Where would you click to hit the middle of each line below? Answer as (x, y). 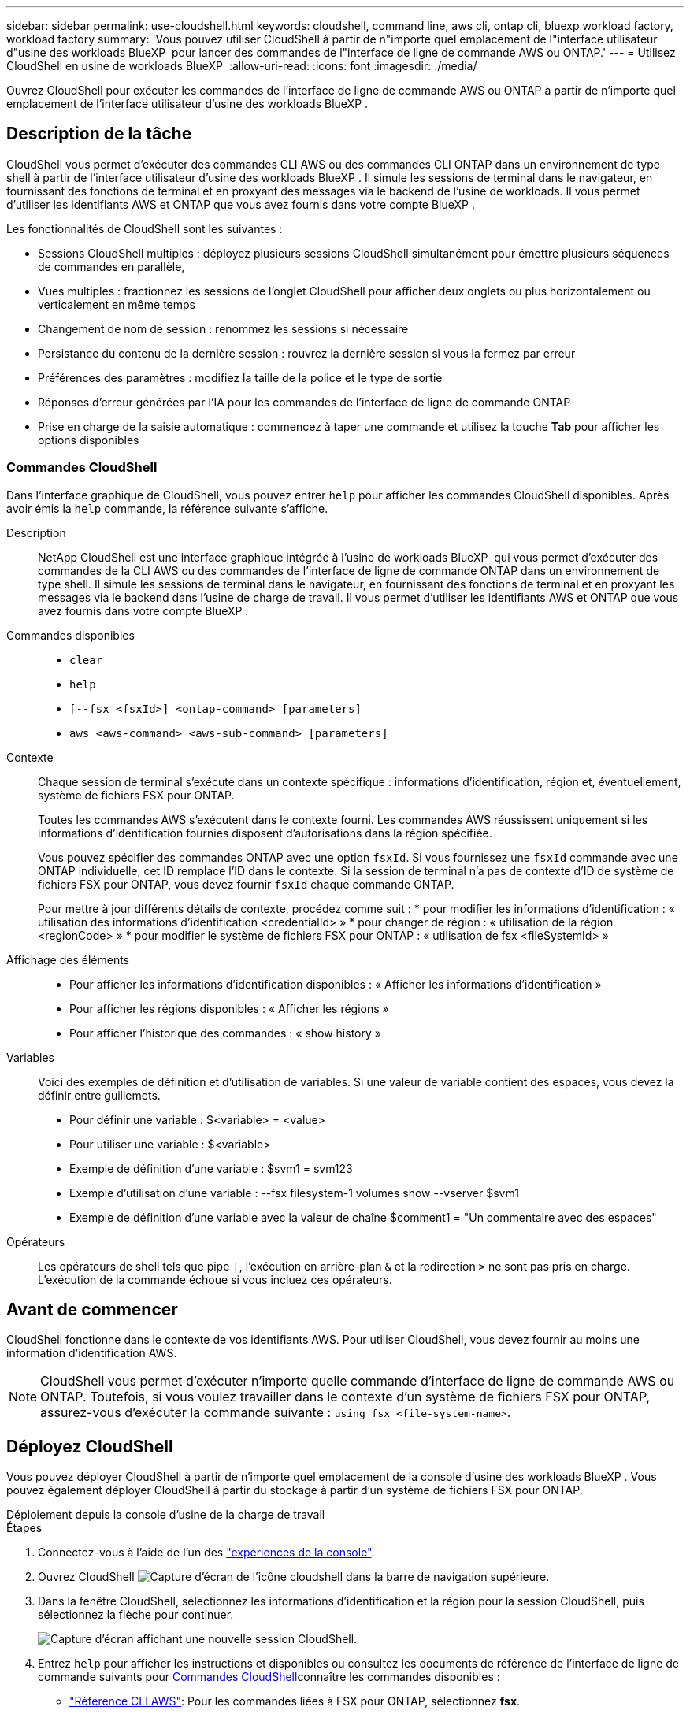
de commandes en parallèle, (111, 266)
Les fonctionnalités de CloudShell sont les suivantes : (145, 228)
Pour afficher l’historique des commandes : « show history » (225, 1033)
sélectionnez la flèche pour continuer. (136, 1615)
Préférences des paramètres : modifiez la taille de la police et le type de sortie (240, 377)
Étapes (24, 1528)
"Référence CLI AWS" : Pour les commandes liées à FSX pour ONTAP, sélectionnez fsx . (295, 1701)
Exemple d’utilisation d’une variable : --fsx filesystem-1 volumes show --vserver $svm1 (294, 1193)
